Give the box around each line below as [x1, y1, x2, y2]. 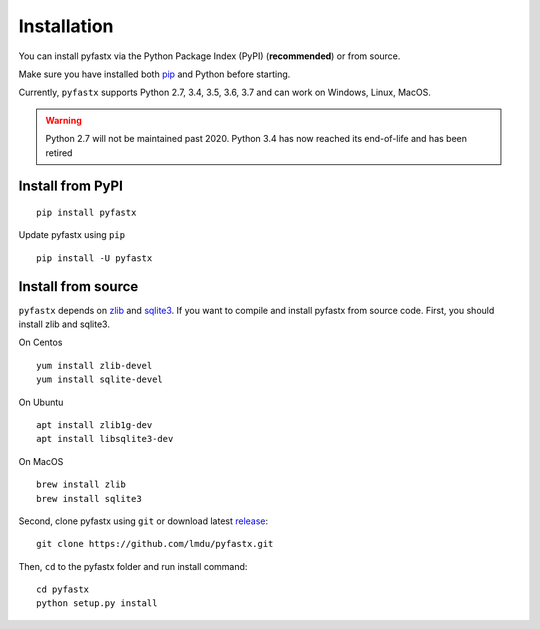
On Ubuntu [18, 396, 64, 408]
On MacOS [18, 455, 64, 467]
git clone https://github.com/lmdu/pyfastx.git [36, 538, 274, 550]
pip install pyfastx [36, 206, 137, 218]
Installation [18, 15, 114, 37]
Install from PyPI [18, 178, 124, 195]
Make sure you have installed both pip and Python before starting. [18, 68, 291, 80]
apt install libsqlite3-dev [36, 433, 174, 445]
